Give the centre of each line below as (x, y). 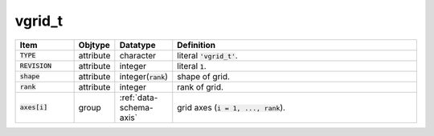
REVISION (36, 66)
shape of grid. (204, 76)
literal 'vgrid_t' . (208, 55)
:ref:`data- (139, 98)
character (138, 55)
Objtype (94, 45)
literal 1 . (192, 66)
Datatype (137, 45)
